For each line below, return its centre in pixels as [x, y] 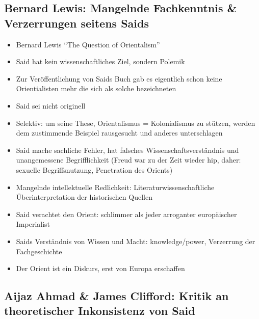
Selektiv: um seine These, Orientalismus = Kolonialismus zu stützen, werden [136, 123]
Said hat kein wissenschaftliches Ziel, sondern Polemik [100, 61]
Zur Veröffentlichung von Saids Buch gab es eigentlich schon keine [119, 78]
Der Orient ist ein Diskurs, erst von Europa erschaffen [100, 268]
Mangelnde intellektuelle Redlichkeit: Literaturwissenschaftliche [115, 187]
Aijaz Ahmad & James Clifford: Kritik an [116, 296]
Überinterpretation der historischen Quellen [84, 197]
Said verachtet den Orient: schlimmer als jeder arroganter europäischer [126, 214]
